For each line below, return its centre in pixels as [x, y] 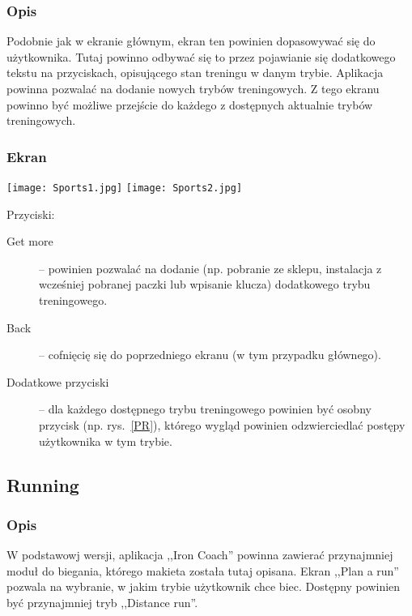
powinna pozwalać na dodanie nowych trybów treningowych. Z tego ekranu [193, 88]
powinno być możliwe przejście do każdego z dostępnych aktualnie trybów [190, 104]
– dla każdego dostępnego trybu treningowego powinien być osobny [205, 409]
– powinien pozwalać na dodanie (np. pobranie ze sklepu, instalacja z [210, 268]
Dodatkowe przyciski [58, 381]
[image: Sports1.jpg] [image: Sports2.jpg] [125, 188]
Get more [30, 241]
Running [43, 484]
